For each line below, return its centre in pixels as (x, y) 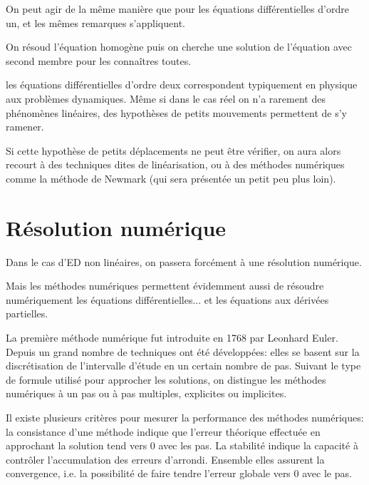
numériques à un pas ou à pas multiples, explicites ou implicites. (146, 393)
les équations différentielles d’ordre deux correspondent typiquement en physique (182, 85)
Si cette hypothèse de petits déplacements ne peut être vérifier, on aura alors (173, 150)
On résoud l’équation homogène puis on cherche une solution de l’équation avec (179, 47)
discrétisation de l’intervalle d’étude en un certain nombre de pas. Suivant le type (183, 366)
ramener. (25, 127)
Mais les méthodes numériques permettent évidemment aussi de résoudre (165, 286)
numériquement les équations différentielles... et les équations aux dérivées (167, 299)
